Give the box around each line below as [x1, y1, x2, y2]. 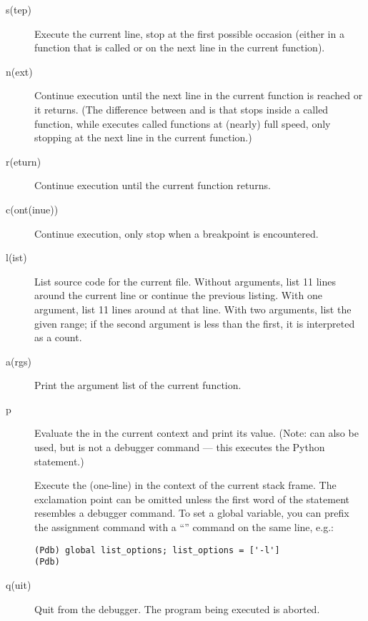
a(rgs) [6, 353, 31, 368]
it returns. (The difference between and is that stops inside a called [34, 101, 329, 116]
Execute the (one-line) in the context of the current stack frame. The [34, 478, 337, 493]
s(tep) [6, 2, 31, 16]
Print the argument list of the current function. [34, 378, 242, 393]
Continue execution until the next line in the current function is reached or [34, 88, 363, 103]
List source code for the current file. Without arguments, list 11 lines [34, 273, 336, 288]
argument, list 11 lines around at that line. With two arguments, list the [34, 301, 352, 316]
